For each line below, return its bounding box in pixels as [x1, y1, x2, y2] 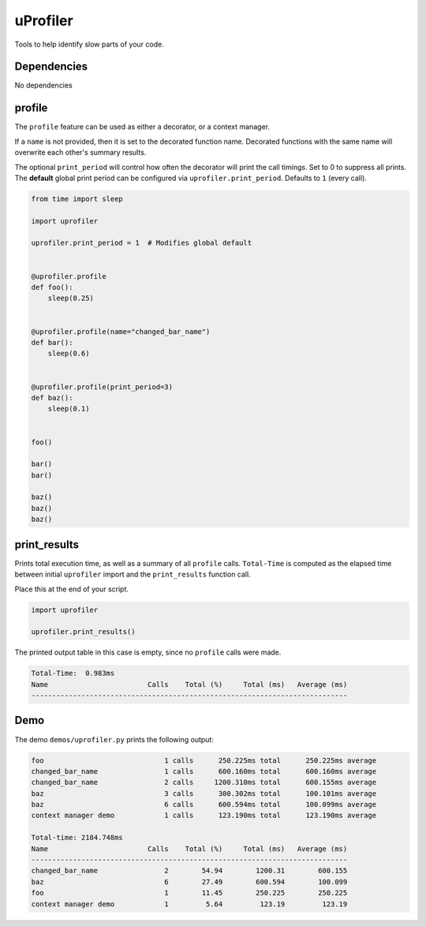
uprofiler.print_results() [31, 628, 136, 636]
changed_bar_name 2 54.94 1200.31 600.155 [31, 866, 348, 876]
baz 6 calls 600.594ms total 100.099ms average [31, 800, 377, 809]
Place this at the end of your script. [14, 584, 129, 594]
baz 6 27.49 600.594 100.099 [31, 877, 348, 886]
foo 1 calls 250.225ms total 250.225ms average [31, 756, 377, 765]
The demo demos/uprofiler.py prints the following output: [14, 734, 215, 744]
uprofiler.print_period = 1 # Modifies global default [31, 238, 252, 248]
